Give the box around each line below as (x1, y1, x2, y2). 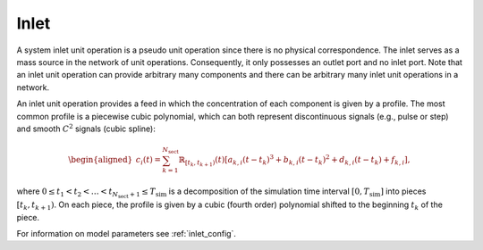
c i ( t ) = (135, 154, 161, 167)
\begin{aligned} (68, 154, 133, 165)
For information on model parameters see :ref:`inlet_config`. (16, 228, 237, 238)
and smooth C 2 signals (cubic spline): (16, 122, 156, 134)
